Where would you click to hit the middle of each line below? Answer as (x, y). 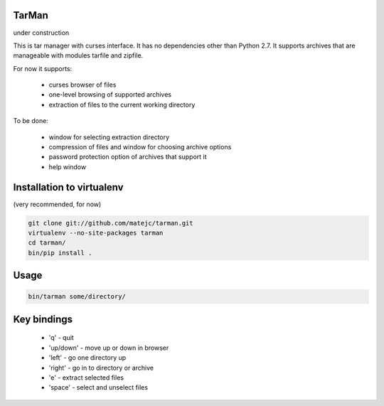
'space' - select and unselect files (98, 388)
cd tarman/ (47, 243)
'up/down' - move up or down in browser (109, 348)
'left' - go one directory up (87, 358)
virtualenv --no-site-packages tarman (96, 233)
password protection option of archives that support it (128, 157)
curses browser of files (82, 85)
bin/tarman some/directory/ (77, 297)
